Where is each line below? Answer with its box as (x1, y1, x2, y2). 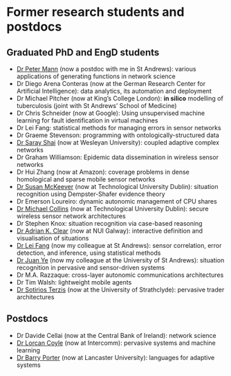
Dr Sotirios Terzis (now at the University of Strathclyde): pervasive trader (16, 285, 225, 294)
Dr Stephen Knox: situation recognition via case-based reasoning (16, 220, 203, 227)
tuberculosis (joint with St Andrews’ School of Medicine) (16, 102, 177, 109)
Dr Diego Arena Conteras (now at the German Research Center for (16, 80, 205, 87)
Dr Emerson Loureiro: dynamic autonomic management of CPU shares (16, 197, 217, 205)
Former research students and (6, 4, 185, 20)
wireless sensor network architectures (16, 212, 126, 220)
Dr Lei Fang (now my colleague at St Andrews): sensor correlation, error (16, 242, 222, 249)
